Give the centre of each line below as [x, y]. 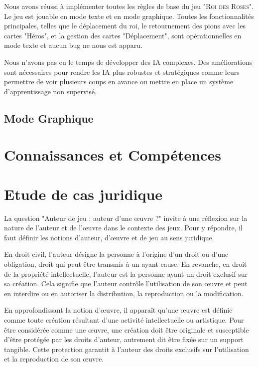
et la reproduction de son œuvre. [54, 359]
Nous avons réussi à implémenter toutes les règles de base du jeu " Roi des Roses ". [129, 6]
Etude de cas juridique [83, 194]
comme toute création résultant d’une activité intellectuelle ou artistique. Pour [124, 319]
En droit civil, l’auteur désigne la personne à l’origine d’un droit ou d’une [116, 254]
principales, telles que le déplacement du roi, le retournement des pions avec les [125, 26]
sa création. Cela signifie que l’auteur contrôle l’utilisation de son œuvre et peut [126, 283]
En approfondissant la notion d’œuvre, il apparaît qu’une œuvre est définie [118, 310]
